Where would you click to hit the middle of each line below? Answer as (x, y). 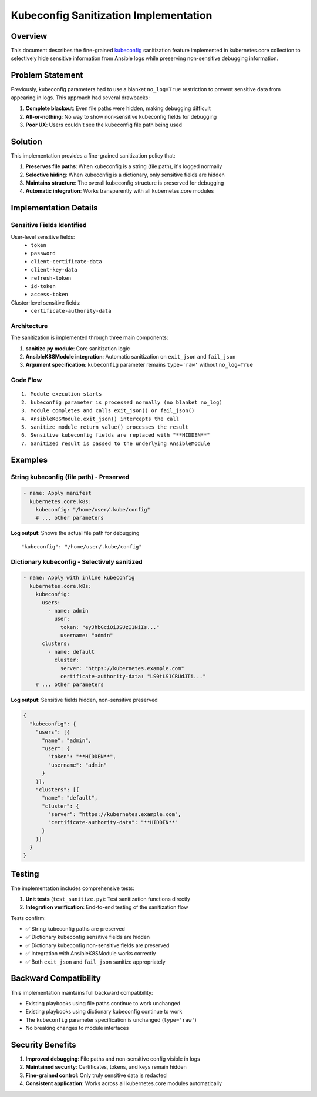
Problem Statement (47, 76)
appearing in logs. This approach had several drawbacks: (80, 98)
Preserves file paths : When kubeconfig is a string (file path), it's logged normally (124, 166)
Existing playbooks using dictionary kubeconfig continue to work (104, 1012)
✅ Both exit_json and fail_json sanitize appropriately (95, 962)
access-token (50, 295)
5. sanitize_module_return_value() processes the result (105, 427)
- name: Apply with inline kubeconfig (79, 578)
